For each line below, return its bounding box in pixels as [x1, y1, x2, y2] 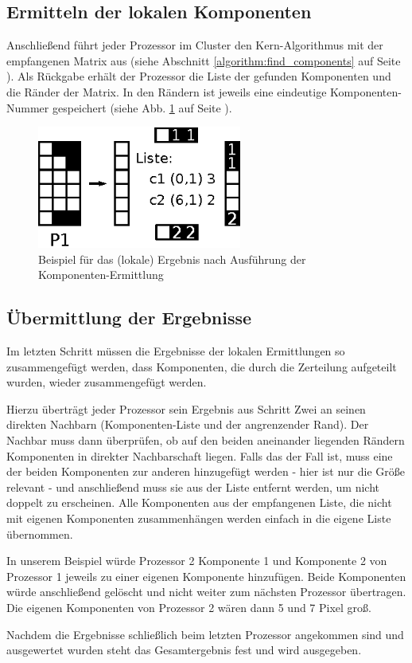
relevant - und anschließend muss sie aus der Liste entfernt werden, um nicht [6, 478, 379, 495]
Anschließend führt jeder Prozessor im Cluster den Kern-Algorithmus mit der [6, 37, 383, 53]
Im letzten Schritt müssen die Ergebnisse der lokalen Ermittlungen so [6, 343, 345, 359]
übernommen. [6, 525, 73, 542]
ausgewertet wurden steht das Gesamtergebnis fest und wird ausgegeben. [6, 641, 362, 658]
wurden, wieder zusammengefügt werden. [6, 374, 207, 390]
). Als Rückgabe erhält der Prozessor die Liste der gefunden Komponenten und [6, 68, 391, 84]
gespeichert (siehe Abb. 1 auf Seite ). [52, 99, 232, 116]
